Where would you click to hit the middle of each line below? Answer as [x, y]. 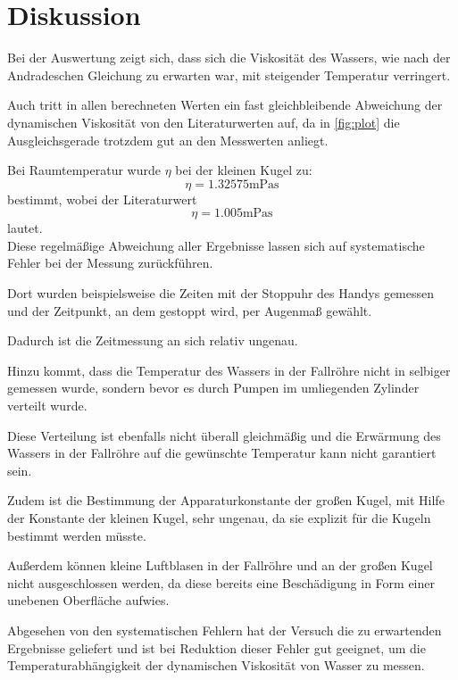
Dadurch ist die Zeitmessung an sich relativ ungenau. [153, 340]
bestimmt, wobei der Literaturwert [102, 199]
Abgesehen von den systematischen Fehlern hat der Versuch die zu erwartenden [225, 630]
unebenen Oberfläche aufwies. [88, 600]
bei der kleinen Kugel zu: [244, 170]
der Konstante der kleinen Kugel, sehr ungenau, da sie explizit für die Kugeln [219, 518]
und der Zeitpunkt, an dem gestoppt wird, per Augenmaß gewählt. [190, 310]
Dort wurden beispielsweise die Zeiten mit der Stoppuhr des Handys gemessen [221, 293]
